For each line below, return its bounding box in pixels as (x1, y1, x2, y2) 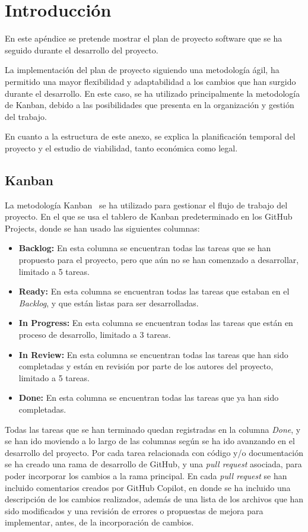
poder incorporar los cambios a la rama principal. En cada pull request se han (5, 469, 287, 482)
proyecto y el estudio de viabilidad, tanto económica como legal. (5, 141, 238, 154)
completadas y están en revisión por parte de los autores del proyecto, (18, 360, 274, 372)
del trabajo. (5, 110, 47, 122)
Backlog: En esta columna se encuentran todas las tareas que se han (18, 242, 271, 254)
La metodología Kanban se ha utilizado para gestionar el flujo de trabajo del (5, 198, 288, 211)
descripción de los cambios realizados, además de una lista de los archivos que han (5, 493, 304, 505)
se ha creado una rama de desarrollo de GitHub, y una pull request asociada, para (5, 458, 302, 470)
